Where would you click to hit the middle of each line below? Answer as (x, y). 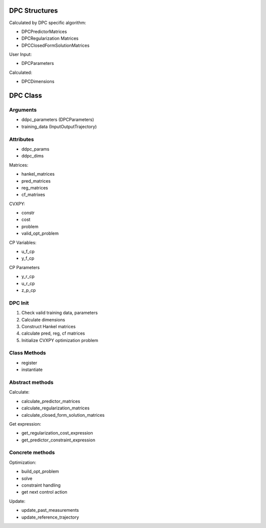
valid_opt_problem (40, 233)
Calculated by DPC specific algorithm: (48, 23)
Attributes (21, 139)
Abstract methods (31, 382)
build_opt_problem (40, 471)
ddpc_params (35, 149)
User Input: (20, 55)
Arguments (23, 110)
